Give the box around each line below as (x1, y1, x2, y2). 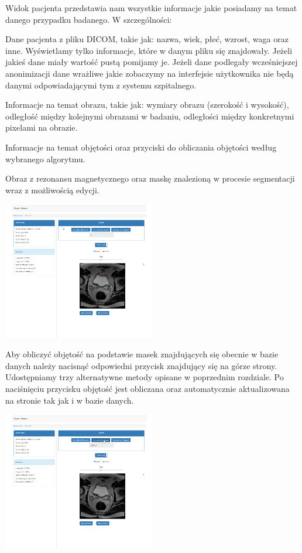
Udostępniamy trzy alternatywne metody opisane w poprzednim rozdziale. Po (5, 371, 284, 383)
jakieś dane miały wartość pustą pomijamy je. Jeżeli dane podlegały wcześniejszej (5, 56, 298, 68)
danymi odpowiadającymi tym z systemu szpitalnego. (5, 78, 197, 91)
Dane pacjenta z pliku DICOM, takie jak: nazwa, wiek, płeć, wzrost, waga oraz (5, 33, 289, 45)
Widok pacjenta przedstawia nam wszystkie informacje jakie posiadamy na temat (5, 2, 297, 13)
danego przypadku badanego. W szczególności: (5, 13, 172, 25)
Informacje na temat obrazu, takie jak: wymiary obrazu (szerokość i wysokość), (5, 98, 289, 111)
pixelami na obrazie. (5, 121, 78, 134)
